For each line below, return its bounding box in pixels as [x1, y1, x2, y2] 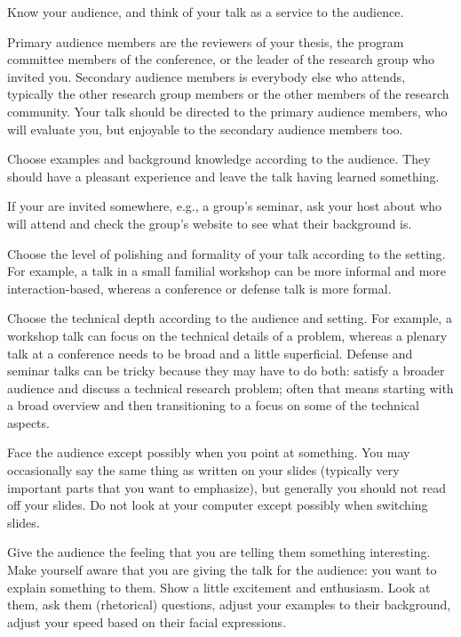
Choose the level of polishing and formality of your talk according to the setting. [7, 244, 446, 262]
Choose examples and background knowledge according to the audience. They [7, 149, 431, 168]
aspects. [7, 413, 50, 431]
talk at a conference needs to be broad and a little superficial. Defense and [7, 343, 413, 362]
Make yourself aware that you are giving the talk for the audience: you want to [7, 560, 437, 579]
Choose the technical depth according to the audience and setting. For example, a [7, 309, 452, 327]
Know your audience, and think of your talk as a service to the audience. [7, 3, 404, 20]
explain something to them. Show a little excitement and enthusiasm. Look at [7, 577, 431, 596]
